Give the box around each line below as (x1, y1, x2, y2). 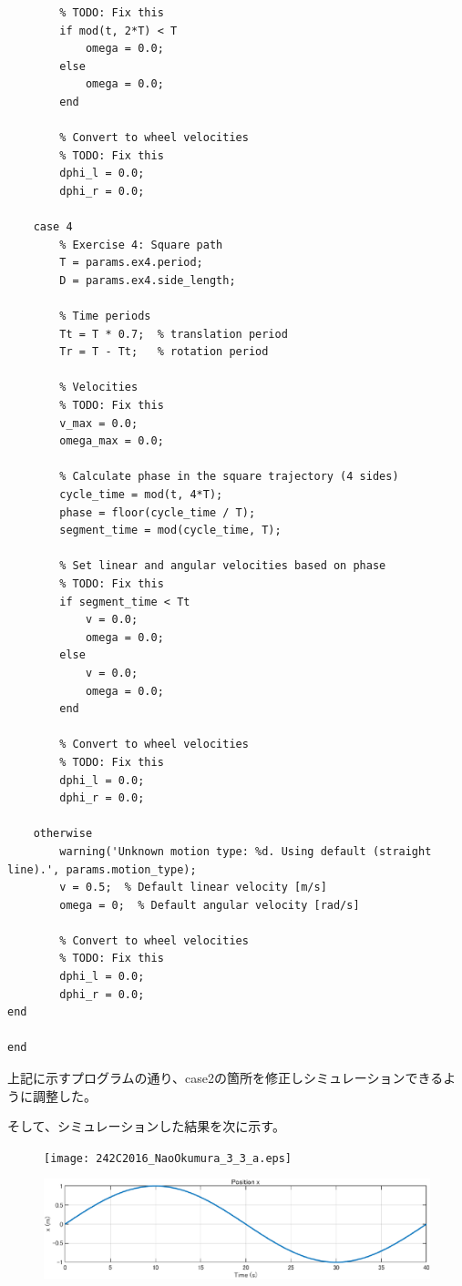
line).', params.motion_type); (7, 862, 197, 876)
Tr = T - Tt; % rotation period (59, 345, 269, 359)
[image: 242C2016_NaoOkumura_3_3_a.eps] (44, 1151, 293, 1165)
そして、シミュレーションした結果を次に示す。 (7, 1117, 285, 1136)
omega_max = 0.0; (59, 434, 164, 448)
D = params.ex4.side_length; (59, 273, 236, 287)
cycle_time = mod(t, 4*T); (59, 488, 223, 502)
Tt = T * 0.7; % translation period (59, 327, 288, 341)
